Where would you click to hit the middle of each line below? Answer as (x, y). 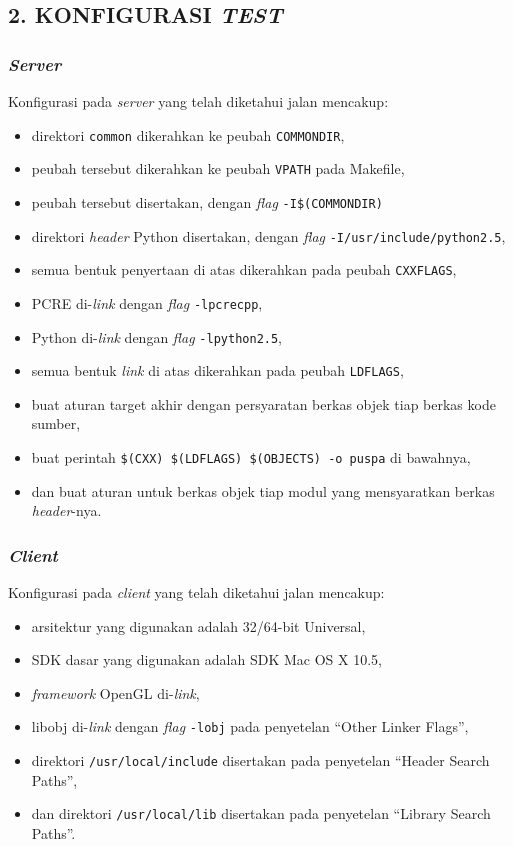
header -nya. (66, 510)
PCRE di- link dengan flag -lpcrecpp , (147, 302)
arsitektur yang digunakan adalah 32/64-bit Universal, (198, 625)
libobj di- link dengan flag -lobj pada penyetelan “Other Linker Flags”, (250, 726)
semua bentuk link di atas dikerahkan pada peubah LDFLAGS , (217, 370)
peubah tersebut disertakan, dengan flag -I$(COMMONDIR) (207, 201)
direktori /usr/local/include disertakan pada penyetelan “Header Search (260, 760)
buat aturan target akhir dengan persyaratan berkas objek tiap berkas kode (263, 403)
